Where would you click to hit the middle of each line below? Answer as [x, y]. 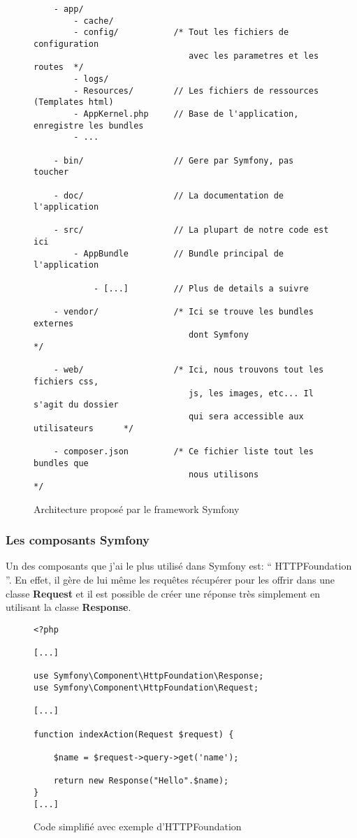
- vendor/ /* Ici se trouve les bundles [183, 312]
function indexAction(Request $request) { [134, 734]
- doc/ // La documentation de [168, 195]
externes [54, 323]
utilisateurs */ [84, 428]
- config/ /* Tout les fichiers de [181, 32]
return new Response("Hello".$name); [141, 781]
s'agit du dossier [76, 405]
